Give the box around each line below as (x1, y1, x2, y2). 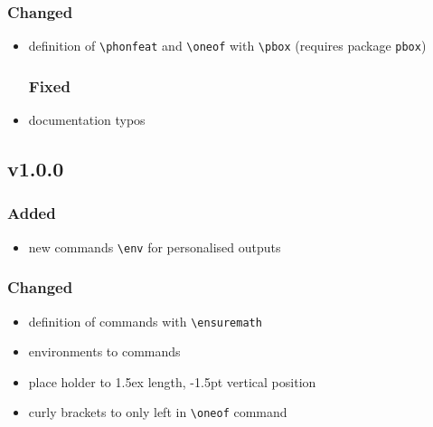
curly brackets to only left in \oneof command (28, 403, 287, 422)
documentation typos (28, 110, 146, 129)
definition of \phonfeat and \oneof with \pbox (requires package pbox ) (28, 36, 427, 55)
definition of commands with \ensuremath (28, 311, 262, 330)
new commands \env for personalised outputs (28, 237, 281, 256)
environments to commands (28, 342, 181, 361)
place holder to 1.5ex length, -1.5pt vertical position (28, 372, 316, 391)
